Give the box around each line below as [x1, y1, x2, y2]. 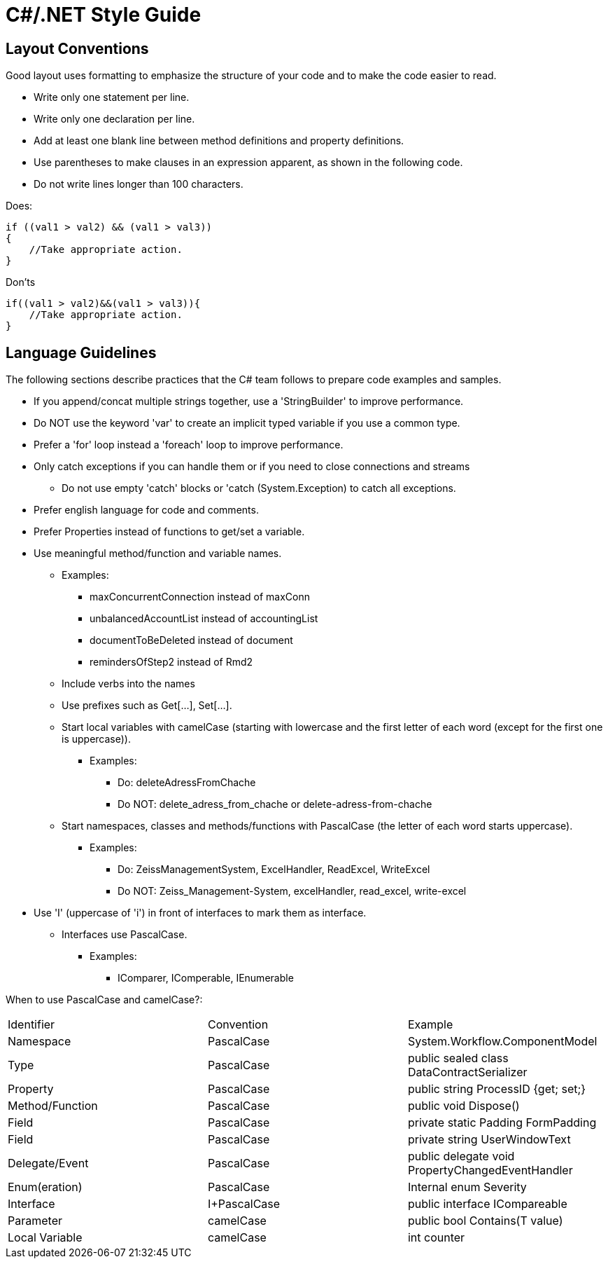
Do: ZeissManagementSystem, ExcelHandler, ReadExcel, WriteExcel [118, 863, 430, 876]
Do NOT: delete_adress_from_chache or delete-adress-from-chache [118, 798, 432, 811]
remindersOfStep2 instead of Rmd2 [90, 656, 253, 668]
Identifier [8, 1017, 55, 1032]
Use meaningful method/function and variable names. [34, 547, 282, 560]
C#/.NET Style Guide [6, 3, 202, 27]
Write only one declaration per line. [34, 113, 195, 125]
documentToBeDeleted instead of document [90, 634, 293, 647]
